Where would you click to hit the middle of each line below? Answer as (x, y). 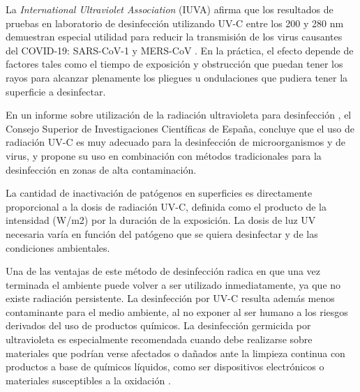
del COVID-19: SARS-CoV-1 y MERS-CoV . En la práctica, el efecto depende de (180, 50)
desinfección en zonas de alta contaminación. (101, 169)
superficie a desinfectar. (56, 91)
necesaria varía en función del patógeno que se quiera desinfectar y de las (162, 233)
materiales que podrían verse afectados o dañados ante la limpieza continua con (175, 353)
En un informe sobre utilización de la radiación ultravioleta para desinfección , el (179, 115)
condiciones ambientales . (58, 247)
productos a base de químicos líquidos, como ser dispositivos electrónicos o (165, 367)
